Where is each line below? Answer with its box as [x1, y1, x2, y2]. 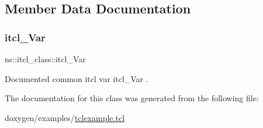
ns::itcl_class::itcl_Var [5, 53, 86, 65]
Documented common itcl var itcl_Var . [5, 72, 148, 84]
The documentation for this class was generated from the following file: [5, 92, 259, 104]
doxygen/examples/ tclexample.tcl [5, 111, 125, 123]
